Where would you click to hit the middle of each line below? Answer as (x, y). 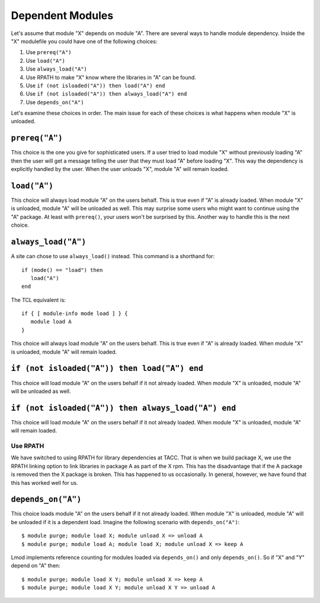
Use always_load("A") (56, 69)
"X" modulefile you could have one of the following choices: (84, 41)
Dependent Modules (62, 15)
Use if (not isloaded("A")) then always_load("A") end (106, 94)
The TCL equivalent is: (39, 300)
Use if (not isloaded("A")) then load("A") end (95, 85)
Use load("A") (45, 61)
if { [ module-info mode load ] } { (75, 314)
